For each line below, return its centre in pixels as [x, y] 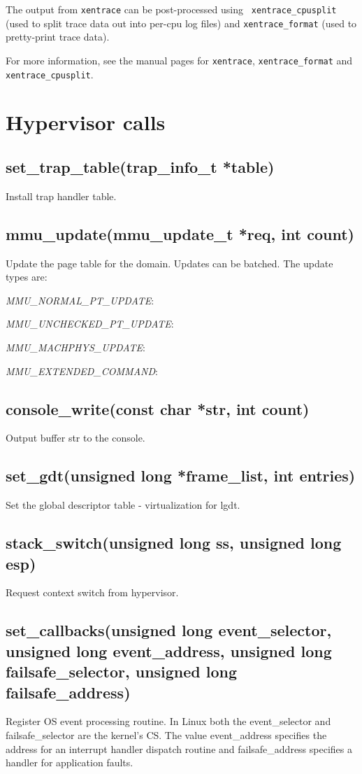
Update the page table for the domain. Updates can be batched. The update [169, 263]
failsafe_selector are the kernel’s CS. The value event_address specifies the [166, 734]
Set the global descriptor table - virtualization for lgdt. [123, 505]
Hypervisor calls [86, 122]
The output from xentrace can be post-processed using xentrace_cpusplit [171, 9]
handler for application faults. [70, 762]
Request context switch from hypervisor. [92, 592]
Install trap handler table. [61, 196]
